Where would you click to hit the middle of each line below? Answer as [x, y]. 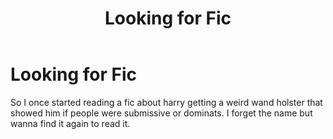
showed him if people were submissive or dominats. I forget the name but [161, 113]
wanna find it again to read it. [70, 123]
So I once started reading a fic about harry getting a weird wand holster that [166, 102]
